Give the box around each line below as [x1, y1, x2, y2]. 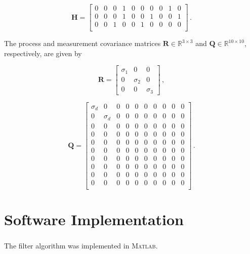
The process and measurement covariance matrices [4, 38, 161, 49]
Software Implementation [4, 209, 184, 230]
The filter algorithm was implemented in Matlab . [4, 240, 158, 250]
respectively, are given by [4, 48, 82, 58]
